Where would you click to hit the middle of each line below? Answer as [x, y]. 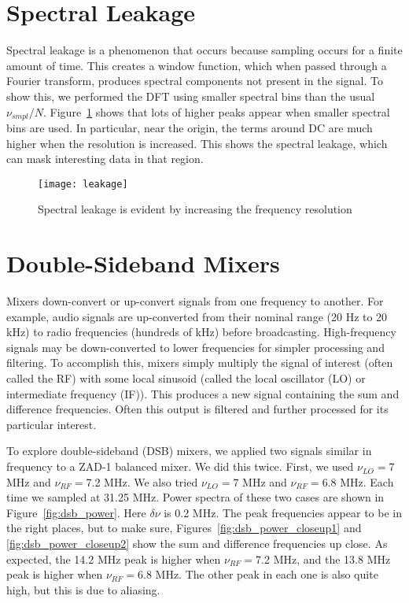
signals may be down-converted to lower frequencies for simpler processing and [195, 347]
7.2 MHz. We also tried [142, 481]
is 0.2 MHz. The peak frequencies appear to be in [283, 512]
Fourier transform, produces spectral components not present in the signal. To [195, 81]
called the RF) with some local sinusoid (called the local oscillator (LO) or [186, 378]
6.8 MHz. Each [358, 481]
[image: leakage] [83, 184]
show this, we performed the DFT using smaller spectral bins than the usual [191, 96]
